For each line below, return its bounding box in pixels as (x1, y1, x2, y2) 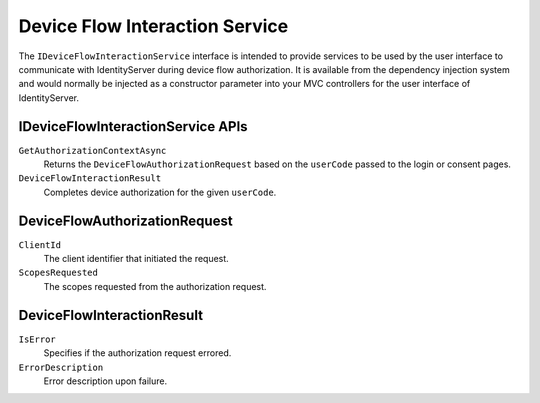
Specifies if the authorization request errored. (43, 347, 232, 359)
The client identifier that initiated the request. (43, 253, 229, 265)
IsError (18, 333, 57, 345)
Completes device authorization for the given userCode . (43, 186, 277, 198)
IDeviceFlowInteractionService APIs (18, 118, 249, 135)
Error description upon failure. (43, 375, 168, 387)
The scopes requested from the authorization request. (43, 280, 267, 292)
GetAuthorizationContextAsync (18, 145, 167, 156)
